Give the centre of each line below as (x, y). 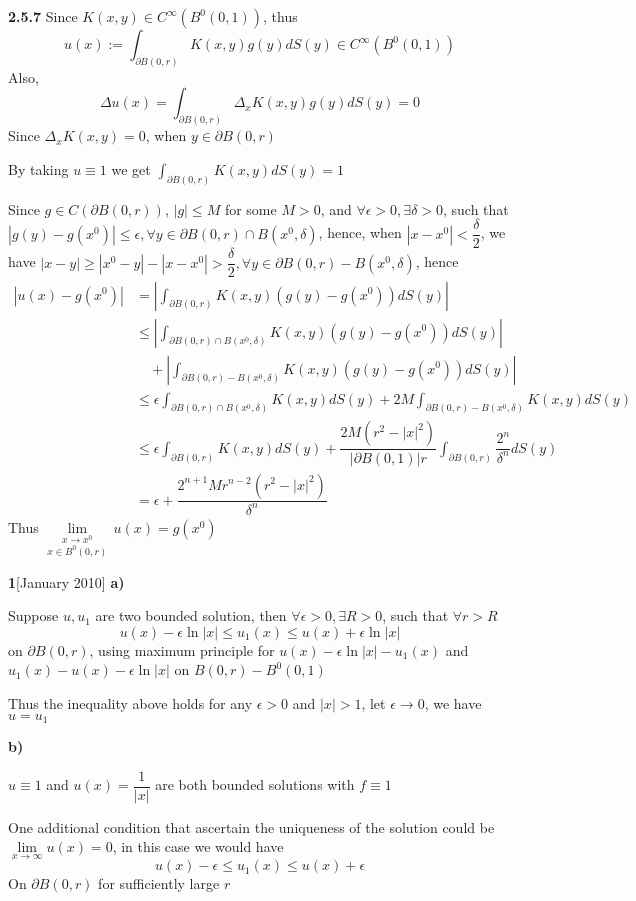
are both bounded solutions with (255, 784)
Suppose (33, 615)
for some (250, 208)
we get (131, 168)
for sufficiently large (159, 883)
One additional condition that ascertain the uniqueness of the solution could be (251, 826)
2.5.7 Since (43, 16)
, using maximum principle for (182, 649)
